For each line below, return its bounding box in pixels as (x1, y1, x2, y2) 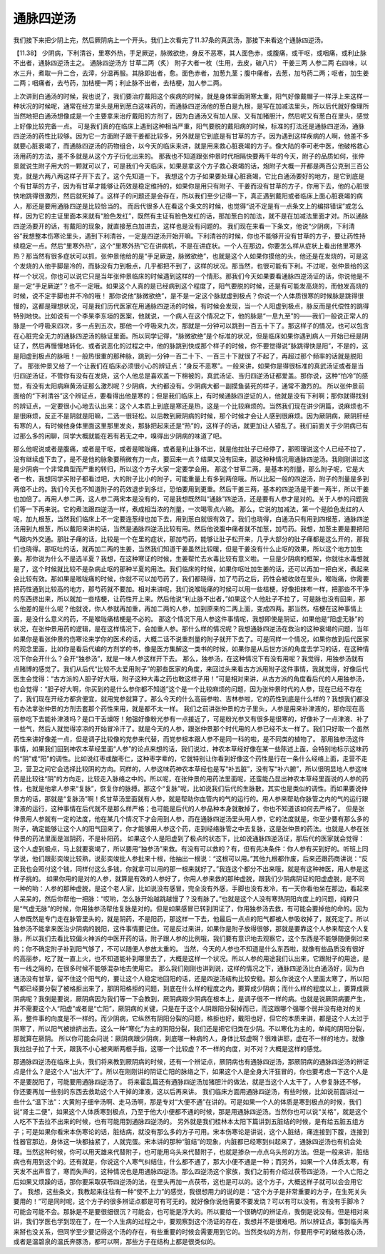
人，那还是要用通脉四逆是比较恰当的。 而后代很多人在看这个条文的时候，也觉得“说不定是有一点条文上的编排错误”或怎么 (13, 201, 364, 210)
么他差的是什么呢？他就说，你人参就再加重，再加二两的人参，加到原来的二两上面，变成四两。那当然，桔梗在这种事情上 (13, 604, 363, 613)
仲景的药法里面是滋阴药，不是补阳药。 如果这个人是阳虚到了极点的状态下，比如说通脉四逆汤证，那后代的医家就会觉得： (13, 834, 365, 843)
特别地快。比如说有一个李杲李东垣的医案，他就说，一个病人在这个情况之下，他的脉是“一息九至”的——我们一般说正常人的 (13, 311, 369, 321)
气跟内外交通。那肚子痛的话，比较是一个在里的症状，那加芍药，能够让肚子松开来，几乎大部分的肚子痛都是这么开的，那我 (13, 534, 369, 543)
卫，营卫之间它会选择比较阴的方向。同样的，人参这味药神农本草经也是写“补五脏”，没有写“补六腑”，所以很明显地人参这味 (13, 764, 368, 773)
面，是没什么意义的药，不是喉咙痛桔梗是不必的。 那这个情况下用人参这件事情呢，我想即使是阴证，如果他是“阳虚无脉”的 (13, 614, 364, 623)
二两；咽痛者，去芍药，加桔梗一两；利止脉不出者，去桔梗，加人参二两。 (13, 79, 226, 87)
